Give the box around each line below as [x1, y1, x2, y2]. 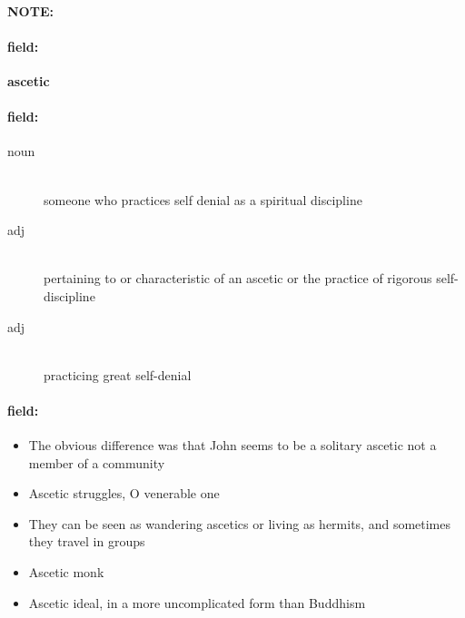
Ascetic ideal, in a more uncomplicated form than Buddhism [28, 593, 366, 612]
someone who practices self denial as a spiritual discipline [44, 190, 362, 209]
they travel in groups [28, 532, 145, 551]
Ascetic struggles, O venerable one [28, 484, 220, 503]
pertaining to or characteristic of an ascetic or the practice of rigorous [44, 269, 432, 288]
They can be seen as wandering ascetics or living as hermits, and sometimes [28, 514, 451, 533]
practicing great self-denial [44, 365, 192, 384]
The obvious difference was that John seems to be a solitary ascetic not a [28, 436, 437, 455]
